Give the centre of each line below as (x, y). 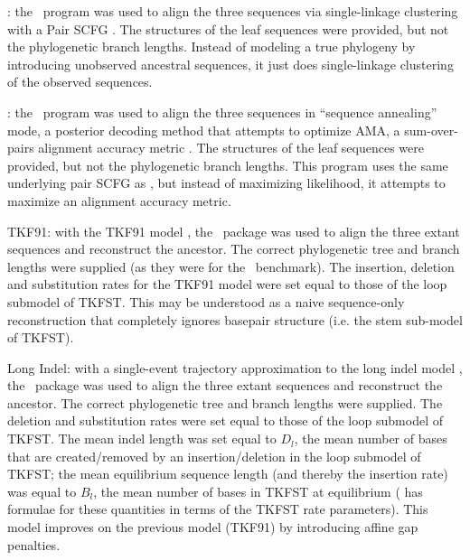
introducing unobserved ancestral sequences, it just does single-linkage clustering (230, 64)
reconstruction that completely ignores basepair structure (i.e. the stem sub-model (235, 319)
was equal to (42, 491)
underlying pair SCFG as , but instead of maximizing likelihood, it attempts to (226, 183)
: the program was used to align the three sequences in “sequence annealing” (222, 112)
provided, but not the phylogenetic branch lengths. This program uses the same (228, 165)
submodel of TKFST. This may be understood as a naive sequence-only (206, 301)
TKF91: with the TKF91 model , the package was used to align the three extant (234, 231)
